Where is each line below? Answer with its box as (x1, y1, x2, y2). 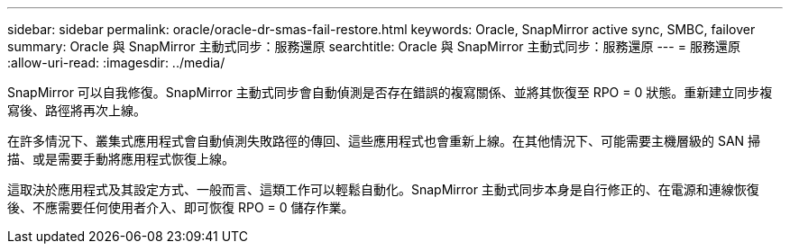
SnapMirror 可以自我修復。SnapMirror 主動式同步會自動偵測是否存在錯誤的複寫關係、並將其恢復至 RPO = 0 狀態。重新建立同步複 (7, 85, 773, 100)
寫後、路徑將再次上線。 (7, 103, 146, 118)
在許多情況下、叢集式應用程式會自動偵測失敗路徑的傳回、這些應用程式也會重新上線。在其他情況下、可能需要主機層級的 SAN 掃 (7, 133, 761, 148)
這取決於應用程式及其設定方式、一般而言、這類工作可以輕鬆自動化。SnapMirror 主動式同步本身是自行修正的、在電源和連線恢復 (7, 182, 759, 197)
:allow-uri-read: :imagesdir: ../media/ (7, 55, 225, 70)
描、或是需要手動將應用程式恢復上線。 (7, 151, 234, 166)
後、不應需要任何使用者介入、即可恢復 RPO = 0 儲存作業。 (7, 200, 354, 215)
